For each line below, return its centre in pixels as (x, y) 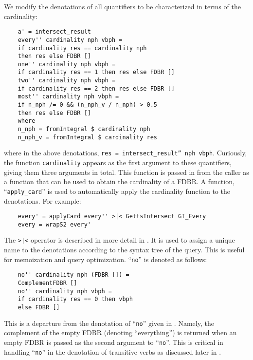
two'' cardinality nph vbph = (67, 81)
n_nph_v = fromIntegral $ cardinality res (87, 137)
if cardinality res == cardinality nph (82, 48)
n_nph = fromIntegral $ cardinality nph (84, 129)
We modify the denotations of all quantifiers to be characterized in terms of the (122, 6)
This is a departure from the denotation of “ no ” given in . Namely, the (109, 323)
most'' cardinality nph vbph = (68, 97)
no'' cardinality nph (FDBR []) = (73, 275)
